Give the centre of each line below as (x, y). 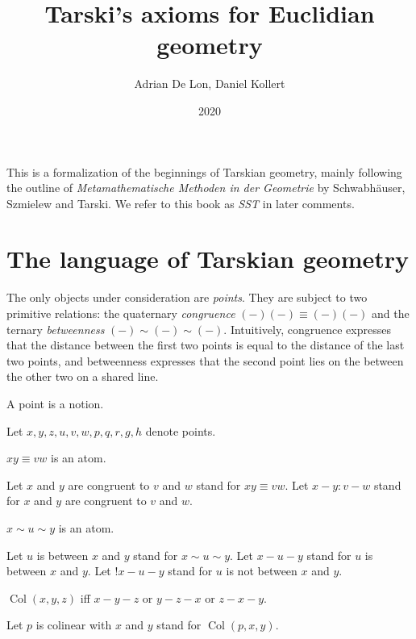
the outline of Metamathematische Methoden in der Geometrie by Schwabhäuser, (206, 188)
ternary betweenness (56, 329)
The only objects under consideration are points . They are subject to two (187, 297)
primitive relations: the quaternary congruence (121, 313)
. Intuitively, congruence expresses (307, 329)
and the (391, 313)
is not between (262, 571)
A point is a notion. (55, 403)
